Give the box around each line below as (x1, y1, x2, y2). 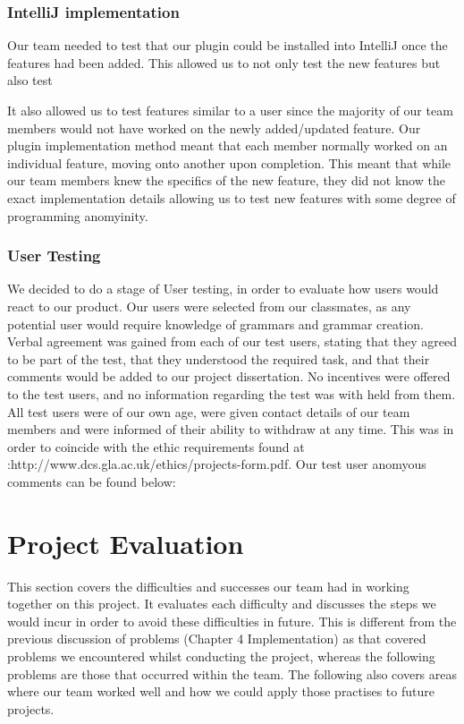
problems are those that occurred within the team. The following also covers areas (7, 664, 458, 683)
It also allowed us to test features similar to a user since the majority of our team (7, 101, 453, 119)
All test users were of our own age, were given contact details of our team (7, 402, 410, 421)
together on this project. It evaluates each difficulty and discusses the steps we (7, 594, 436, 613)
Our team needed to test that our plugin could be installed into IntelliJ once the (7, 36, 448, 55)
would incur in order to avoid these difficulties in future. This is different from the (7, 611, 457, 630)
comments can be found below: (7, 472, 176, 490)
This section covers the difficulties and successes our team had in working (7, 576, 409, 595)
